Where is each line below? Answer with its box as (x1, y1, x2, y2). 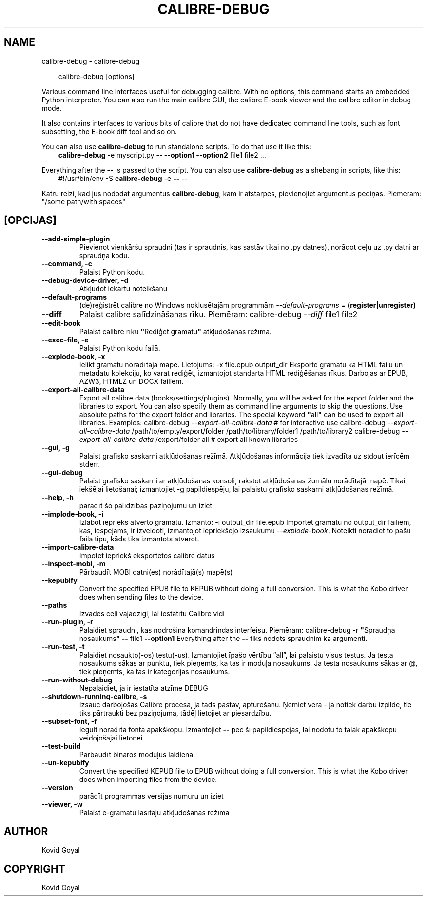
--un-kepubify (41, 759, 89, 767)
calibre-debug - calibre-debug (41, 57, 140, 65)
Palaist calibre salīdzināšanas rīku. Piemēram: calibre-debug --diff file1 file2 (79, 309, 358, 320)
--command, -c (41, 260, 92, 268)
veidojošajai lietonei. (79, 734, 145, 742)
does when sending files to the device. (79, 593, 204, 601)
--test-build (41, 742, 81, 751)
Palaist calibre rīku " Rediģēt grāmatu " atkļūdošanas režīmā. (79, 327, 272, 336)
